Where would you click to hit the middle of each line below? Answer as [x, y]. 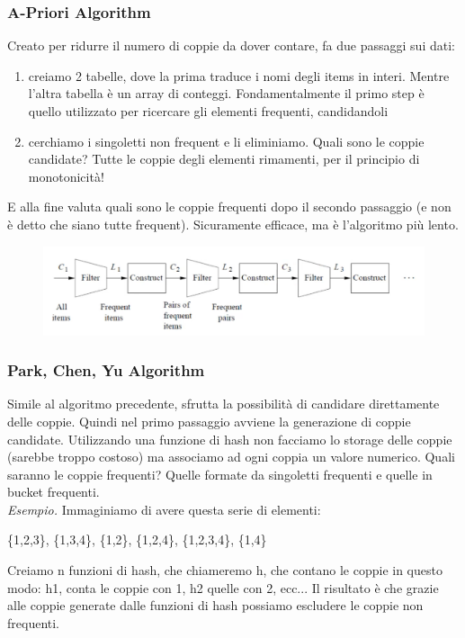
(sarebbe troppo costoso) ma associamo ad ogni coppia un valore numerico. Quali [231, 457]
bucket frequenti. [54, 492]
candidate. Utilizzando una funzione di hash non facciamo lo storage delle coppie [230, 439]
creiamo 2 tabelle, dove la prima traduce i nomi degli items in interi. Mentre [239, 75]
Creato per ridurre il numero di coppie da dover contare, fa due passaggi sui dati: [231, 45]
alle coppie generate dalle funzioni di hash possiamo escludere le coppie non [215, 605]
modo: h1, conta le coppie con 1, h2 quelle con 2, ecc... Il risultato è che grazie [223, 587]
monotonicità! [66, 176]
